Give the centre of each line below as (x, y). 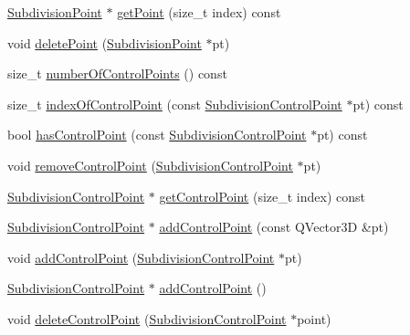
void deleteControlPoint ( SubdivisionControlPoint (147, 318)
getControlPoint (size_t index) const (263, 196)
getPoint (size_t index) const (199, 12)
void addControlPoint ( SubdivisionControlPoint (141, 257)
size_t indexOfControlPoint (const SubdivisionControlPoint (175, 104)
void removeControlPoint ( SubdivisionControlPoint (150, 165)
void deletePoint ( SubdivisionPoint (105, 42)
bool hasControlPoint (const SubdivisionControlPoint (157, 135)
